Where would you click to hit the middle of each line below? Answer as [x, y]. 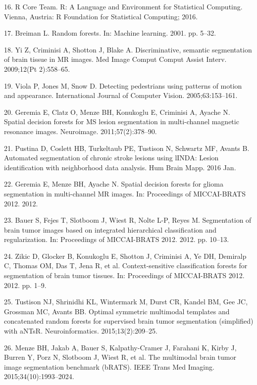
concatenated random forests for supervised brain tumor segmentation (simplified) [129, 321]
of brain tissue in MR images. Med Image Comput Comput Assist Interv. [115, 59]
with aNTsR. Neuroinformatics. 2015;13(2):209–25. [81, 331]
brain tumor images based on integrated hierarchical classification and [110, 229]
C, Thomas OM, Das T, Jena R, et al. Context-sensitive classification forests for [126, 265]
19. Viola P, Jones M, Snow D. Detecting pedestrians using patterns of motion [123, 85]
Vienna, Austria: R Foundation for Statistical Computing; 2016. [101, 16]
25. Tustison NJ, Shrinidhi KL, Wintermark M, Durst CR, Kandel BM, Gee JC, [126, 302]
